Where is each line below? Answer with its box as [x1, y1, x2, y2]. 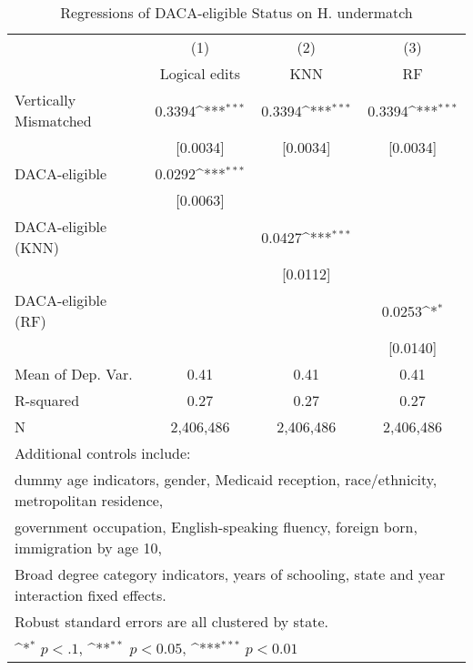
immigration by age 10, [15, 537, 162, 558]
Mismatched [15, 110, 92, 131]
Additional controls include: [15, 442, 191, 463]
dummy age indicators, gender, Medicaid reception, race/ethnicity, [15, 469, 438, 490]
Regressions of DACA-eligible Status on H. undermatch [60, 2, 413, 23]
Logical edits [159, 63, 241, 84]
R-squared [15, 390, 80, 411]
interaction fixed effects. [15, 584, 166, 605]
